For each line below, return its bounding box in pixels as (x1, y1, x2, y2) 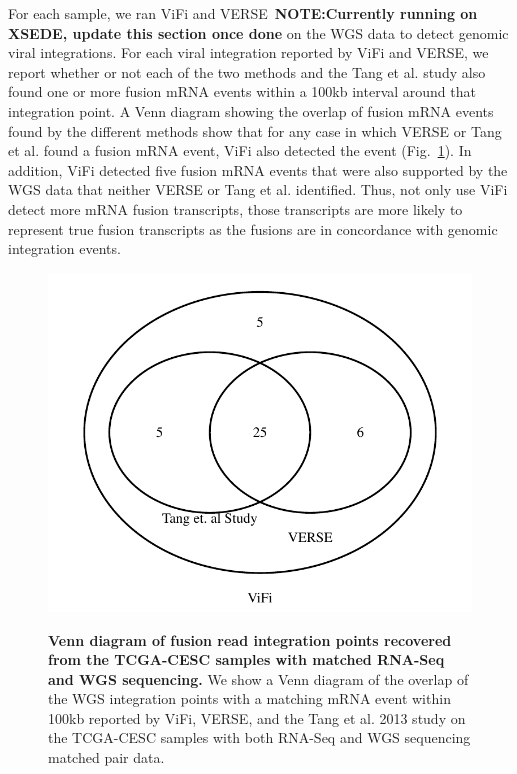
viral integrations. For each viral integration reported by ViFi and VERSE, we (8, 42, 489, 63)
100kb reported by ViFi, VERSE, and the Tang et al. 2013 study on (48, 707, 466, 728)
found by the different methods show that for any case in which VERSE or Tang (8, 120, 502, 141)
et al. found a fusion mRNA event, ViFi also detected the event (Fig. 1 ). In (8, 140, 472, 161)
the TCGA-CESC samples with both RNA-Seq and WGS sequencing (48, 727, 471, 748)
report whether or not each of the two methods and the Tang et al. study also (8, 61, 486, 82)
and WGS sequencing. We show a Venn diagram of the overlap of (48, 668, 469, 689)
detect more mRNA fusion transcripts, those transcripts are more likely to (8, 198, 463, 219)
